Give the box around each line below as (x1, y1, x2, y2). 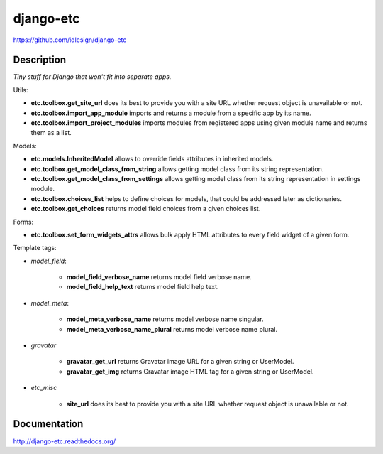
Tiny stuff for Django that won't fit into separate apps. (13, 72, 172, 81)
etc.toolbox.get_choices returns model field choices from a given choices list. (30, 205, 261, 213)
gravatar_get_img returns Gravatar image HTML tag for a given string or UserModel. (66, 367, 314, 376)
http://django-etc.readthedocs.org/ (13, 437, 116, 445)
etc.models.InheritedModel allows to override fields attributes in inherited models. (30, 155, 274, 163)
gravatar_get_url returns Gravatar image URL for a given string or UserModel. (66, 357, 294, 366)
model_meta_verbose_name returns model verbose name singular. (66, 315, 264, 323)
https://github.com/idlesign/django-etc (13, 36, 127, 44)
